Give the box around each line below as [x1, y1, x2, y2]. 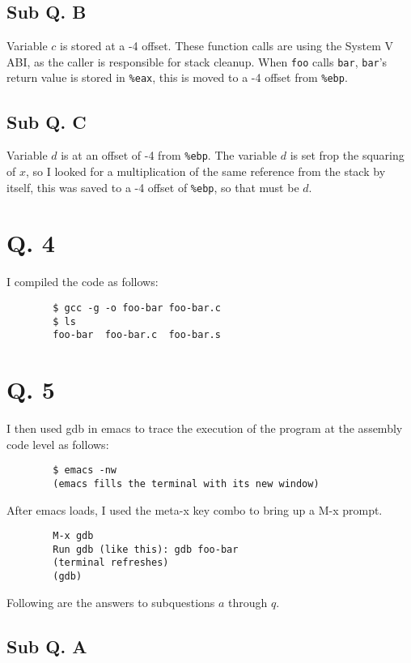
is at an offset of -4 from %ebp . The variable [61, 147, 278, 164]
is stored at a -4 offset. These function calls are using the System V [60, 37, 393, 54]
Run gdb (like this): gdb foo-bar [53, 543, 239, 555]
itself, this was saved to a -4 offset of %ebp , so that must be [6, 178, 299, 195]
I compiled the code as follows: [6, 273, 159, 290]
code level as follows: [6, 435, 109, 452]
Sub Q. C [6, 109, 87, 134]
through [228, 593, 268, 610]
